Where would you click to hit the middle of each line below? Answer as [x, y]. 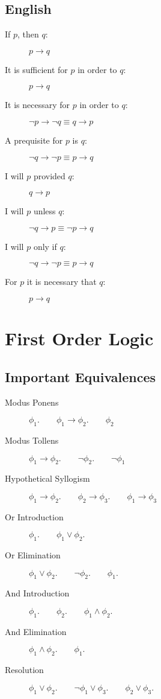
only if [45, 246]
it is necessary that [62, 282]
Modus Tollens [32, 440]
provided [49, 175]
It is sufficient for [36, 69]
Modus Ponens [32, 402]
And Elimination [36, 631]
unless [44, 211]
